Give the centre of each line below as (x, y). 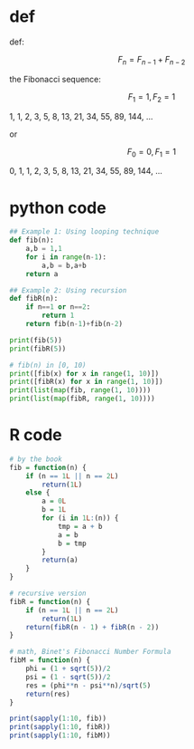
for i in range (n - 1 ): (66, 257)
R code (36, 435)
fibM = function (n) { (50, 660)
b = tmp (72, 543)
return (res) (48, 694)
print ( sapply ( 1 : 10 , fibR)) (60, 727)
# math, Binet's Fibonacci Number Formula (90, 652)
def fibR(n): (34, 299)
